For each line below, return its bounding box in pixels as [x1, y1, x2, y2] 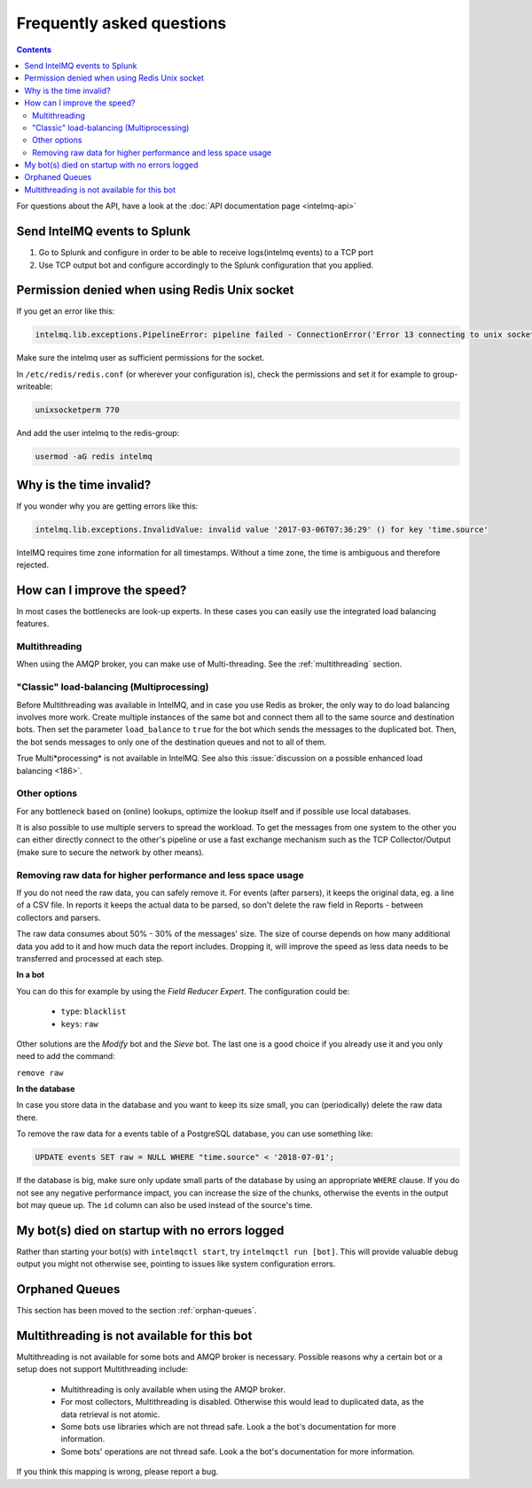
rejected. [16, 559, 49, 570]
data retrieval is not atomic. [60, 1409, 160, 1420]
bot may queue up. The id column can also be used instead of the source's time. [16, 1199, 314, 1210]
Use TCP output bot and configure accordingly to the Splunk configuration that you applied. [38, 260, 374, 270]
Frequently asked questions [16, 13, 227, 33]
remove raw [16, 1068, 64, 1078]
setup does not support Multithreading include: [16, 1364, 189, 1375]
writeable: [16, 381, 53, 392]
